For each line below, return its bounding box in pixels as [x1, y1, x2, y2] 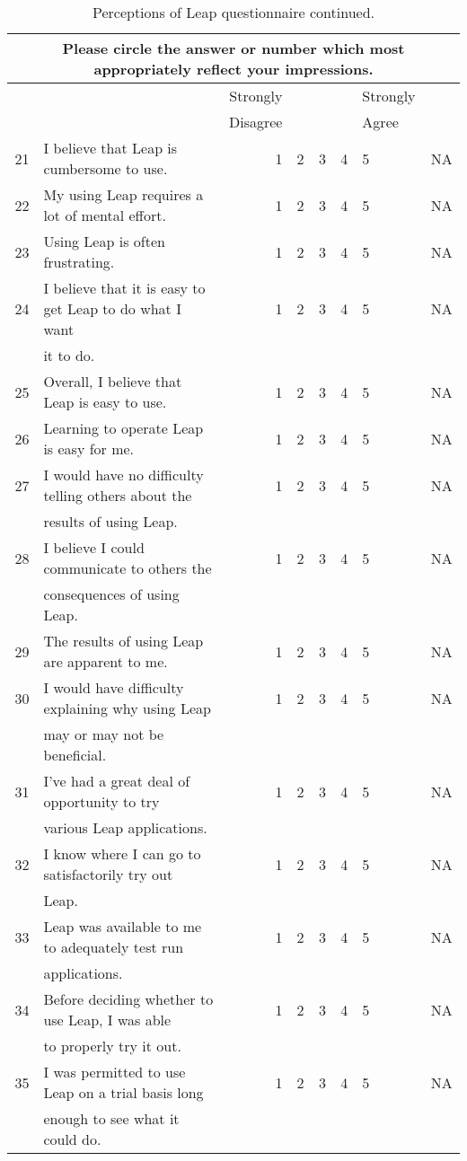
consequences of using [43, 584, 180, 604]
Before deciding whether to [43, 989, 214, 1009]
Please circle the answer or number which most [62, 38, 405, 58]
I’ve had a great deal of [43, 770, 190, 791]
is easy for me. [43, 438, 135, 459]
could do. [43, 1129, 101, 1149]
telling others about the [43, 485, 192, 506]
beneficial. [43, 744, 107, 765]
